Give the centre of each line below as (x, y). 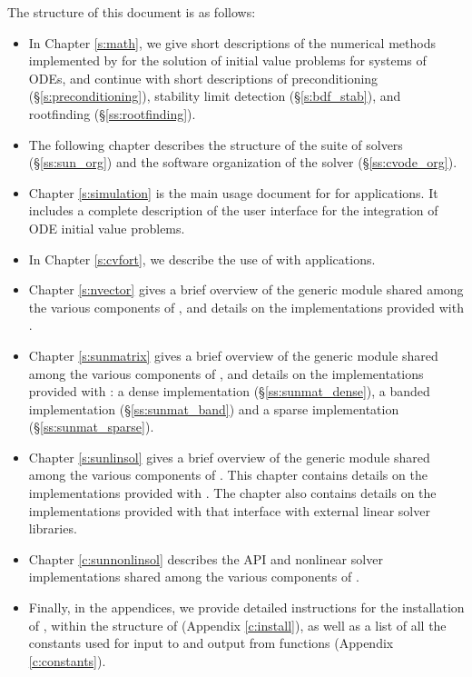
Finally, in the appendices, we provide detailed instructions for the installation (246, 607)
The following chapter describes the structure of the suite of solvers (216, 144)
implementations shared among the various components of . (194, 577)
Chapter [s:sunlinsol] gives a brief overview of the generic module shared (229, 457)
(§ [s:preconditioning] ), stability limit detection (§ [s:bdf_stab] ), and (215, 96)
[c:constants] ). (67, 660)
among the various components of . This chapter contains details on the (228, 475)
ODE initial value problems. (107, 228)
